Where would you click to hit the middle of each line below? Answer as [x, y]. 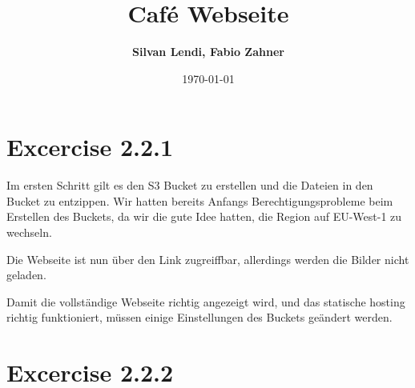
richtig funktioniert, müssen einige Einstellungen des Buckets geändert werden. [199, 317]
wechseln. [29, 232]
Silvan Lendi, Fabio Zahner [208, 52]
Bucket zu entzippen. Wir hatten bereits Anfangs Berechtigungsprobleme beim [200, 200]
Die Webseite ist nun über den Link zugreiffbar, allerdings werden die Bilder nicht [208, 259]
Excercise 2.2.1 [90, 147]
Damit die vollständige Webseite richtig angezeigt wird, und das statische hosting [206, 301]
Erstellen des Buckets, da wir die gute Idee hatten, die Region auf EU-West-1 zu [204, 216]
